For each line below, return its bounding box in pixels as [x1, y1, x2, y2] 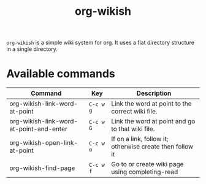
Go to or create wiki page [111, 160, 184, 169]
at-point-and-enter [9, 125, 67, 133]
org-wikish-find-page [9, 164, 75, 172]
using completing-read [111, 167, 178, 176]
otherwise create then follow [111, 142, 194, 151]
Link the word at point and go [111, 117, 196, 126]
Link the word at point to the [111, 99, 192, 108]
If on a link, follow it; [111, 135, 169, 144]
